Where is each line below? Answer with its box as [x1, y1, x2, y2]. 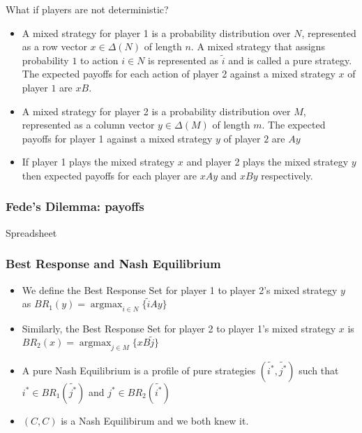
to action [80, 52, 119, 67]
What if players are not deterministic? [6, 2, 169, 16]
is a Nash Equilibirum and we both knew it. [61, 413, 249, 427]
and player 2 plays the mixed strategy [186, 154, 349, 169]
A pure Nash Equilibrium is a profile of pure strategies [22, 362, 256, 377]
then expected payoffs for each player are [22, 168, 197, 182]
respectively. [261, 168, 313, 182]
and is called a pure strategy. [228, 52, 352, 67]
